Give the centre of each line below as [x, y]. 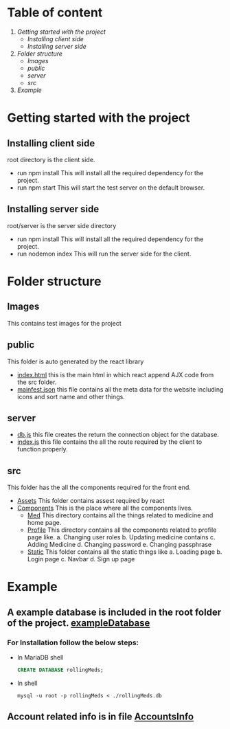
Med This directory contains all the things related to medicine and [120, 515]
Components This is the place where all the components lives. [105, 508]
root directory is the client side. [51, 159]
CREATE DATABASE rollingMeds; [60, 670]
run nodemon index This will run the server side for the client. [104, 254]
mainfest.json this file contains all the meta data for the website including [120, 389]
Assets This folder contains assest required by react [91, 501]
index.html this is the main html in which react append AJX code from [115, 374]
